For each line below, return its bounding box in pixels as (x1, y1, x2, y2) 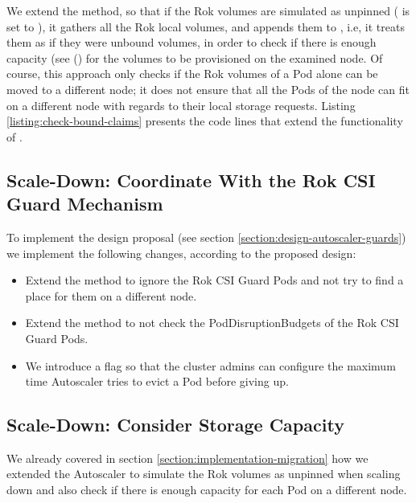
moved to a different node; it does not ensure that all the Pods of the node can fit (6, 80, 410, 97)
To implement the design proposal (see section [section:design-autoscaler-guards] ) (6, 228, 406, 245)
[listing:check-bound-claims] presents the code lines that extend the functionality (6, 112, 403, 129)
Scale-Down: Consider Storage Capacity (6, 412, 344, 437)
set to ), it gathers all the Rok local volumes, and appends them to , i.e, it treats (6, 18, 405, 35)
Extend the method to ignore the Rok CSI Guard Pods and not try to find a (25, 272, 404, 288)
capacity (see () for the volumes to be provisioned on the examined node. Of (6, 49, 383, 66)
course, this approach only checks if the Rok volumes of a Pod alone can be (6, 65, 378, 82)
